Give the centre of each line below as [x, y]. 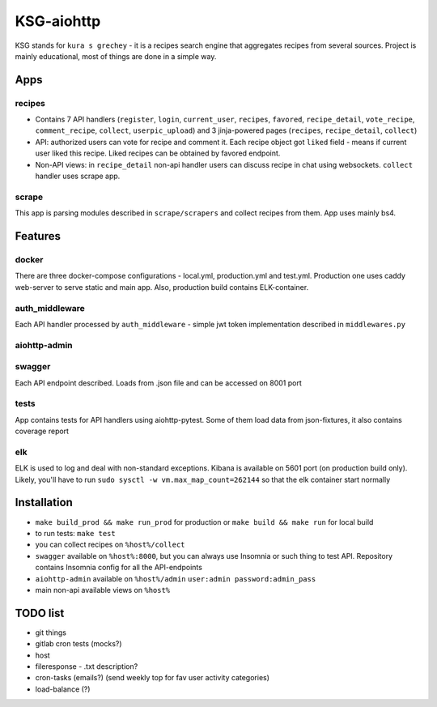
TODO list [40, 613]
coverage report [42, 431]
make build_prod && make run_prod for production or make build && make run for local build [204, 522]
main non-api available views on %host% [103, 590]
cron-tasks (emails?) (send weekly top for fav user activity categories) [153, 678]
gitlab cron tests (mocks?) [78, 644]
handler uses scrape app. [78, 176]
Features [38, 236]
